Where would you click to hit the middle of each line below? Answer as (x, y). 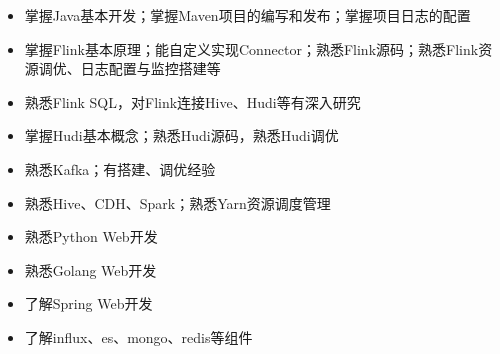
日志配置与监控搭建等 (150, 68)
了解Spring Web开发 (88, 303)
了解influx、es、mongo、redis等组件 (138, 336)
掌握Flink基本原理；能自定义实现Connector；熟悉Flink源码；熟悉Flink (251, 48)
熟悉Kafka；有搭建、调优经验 (120, 168)
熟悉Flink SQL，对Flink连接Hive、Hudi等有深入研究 (192, 101)
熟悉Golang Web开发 (90, 269)
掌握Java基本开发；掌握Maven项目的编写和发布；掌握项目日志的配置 (247, 15)
